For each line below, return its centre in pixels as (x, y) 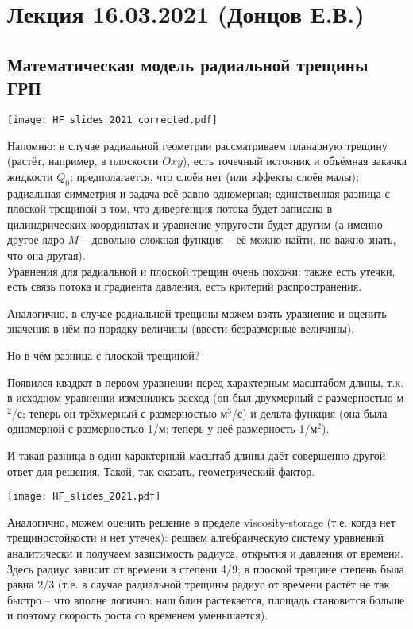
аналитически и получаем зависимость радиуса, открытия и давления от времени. (205, 552)
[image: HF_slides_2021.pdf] (84, 497)
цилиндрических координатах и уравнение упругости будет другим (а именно (195, 224)
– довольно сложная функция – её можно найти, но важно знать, (239, 239)
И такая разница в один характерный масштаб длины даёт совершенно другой (197, 455)
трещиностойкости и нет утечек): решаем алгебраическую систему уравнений (196, 537)
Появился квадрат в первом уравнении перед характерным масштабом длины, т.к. (206, 382)
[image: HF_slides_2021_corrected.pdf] (112, 120)
